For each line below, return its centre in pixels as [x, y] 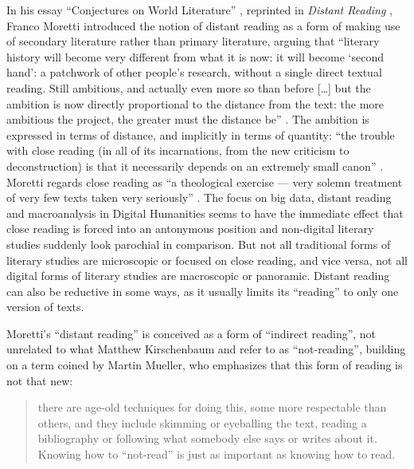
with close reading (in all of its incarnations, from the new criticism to [178, 150]
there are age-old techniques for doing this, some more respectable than [212, 407]
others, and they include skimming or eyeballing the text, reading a [202, 422]
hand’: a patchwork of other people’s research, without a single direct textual [194, 72]
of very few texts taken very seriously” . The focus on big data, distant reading [199, 197]
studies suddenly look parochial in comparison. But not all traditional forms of [199, 244]
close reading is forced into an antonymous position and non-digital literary [190, 229]
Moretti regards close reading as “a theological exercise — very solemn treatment [205, 181]
